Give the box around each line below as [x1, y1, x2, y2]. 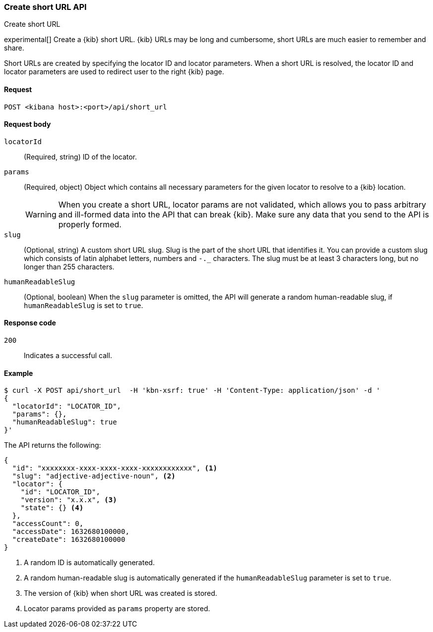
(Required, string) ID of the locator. [24, 152, 137, 161]
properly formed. [58, 219, 122, 229]
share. [4, 44, 24, 53]
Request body [4, 120, 51, 129]
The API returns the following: [4, 441, 101, 450]
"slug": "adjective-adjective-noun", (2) [12, 472, 176, 480]
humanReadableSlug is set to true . [24, 301, 143, 310]
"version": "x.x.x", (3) [20, 496, 117, 504]
